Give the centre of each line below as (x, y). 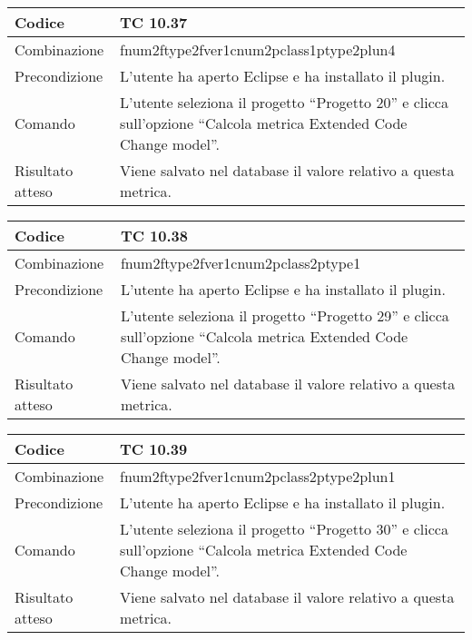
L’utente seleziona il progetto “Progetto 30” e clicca (284, 529)
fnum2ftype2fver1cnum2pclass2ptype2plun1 (258, 476)
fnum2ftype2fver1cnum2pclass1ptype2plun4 (258, 49)
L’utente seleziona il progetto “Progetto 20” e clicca (284, 102)
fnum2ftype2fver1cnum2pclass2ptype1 (241, 263)
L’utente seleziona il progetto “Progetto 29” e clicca (285, 315)
